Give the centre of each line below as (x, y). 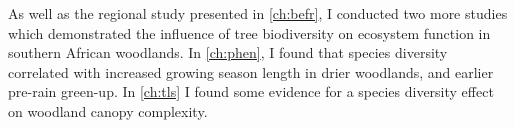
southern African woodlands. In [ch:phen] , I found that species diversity (228, 52)
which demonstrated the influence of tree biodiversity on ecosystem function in (249, 32)
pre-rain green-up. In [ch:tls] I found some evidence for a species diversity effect (251, 91)
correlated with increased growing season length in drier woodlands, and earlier (251, 71)
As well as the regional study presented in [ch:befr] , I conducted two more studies (258, 13)
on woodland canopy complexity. (108, 110)
